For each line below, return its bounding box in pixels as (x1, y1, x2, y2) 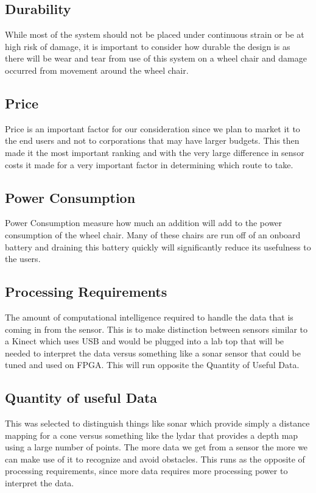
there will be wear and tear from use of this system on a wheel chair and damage (5, 52, 307, 65)
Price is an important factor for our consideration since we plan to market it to (5, 122, 300, 135)
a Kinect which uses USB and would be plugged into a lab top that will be (5, 335, 284, 347)
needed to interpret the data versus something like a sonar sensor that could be (5, 346, 301, 359)
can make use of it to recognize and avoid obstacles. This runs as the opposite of (5, 452, 305, 465)
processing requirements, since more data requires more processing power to (5, 464, 288, 477)
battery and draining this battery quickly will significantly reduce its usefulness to (5, 240, 311, 253)
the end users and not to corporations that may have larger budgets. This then (5, 134, 300, 147)
